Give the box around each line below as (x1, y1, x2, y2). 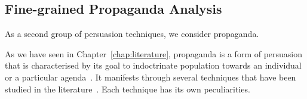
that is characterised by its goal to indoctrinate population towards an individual (5, 59, 302, 72)
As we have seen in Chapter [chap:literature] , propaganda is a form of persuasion (5, 47, 303, 60)
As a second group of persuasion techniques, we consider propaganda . (5, 27, 259, 40)
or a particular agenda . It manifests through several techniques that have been (5, 70, 296, 83)
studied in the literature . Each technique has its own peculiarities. (5, 82, 250, 95)
